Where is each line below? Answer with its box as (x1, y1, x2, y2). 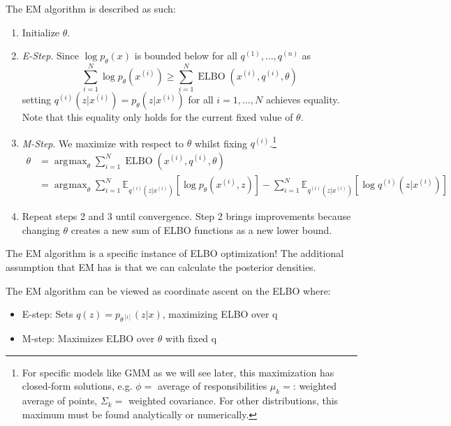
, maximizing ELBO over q (162, 307, 278, 321)
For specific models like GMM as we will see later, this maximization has (22, 365, 334, 379)
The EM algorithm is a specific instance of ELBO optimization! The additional (6, 246, 344, 260)
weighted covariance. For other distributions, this (128, 393, 339, 408)
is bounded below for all (134, 48, 237, 63)
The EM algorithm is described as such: (6, 1, 176, 15)
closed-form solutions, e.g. (22, 379, 133, 393)
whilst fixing (194, 135, 248, 150)
